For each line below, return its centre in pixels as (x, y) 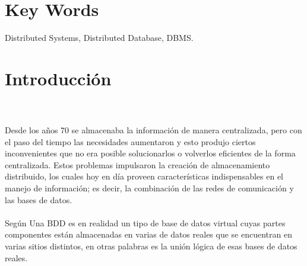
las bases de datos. (39, 199)
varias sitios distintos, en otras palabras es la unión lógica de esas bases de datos (151, 246)
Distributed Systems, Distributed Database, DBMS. (99, 38)
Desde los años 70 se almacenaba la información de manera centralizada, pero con (153, 130)
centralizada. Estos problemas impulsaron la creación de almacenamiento (137, 164)
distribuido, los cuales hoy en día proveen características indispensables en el (144, 176)
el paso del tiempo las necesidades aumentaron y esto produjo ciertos (130, 141)
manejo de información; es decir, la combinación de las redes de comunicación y (149, 188)
